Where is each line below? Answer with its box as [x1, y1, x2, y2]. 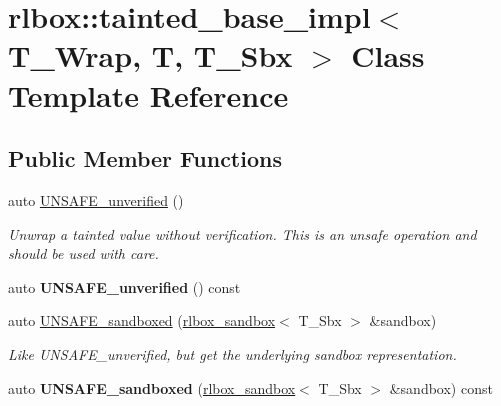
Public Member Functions [8, 143, 282, 174]
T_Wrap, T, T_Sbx [8, 35, 293, 76]
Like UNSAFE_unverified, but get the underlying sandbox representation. [8, 343, 457, 364]
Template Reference [8, 74, 289, 115]
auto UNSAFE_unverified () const [8, 276, 241, 297]
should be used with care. [8, 243, 159, 264]
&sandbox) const [389, 377, 493, 398]
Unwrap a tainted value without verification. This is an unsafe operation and [8, 223, 477, 244]
